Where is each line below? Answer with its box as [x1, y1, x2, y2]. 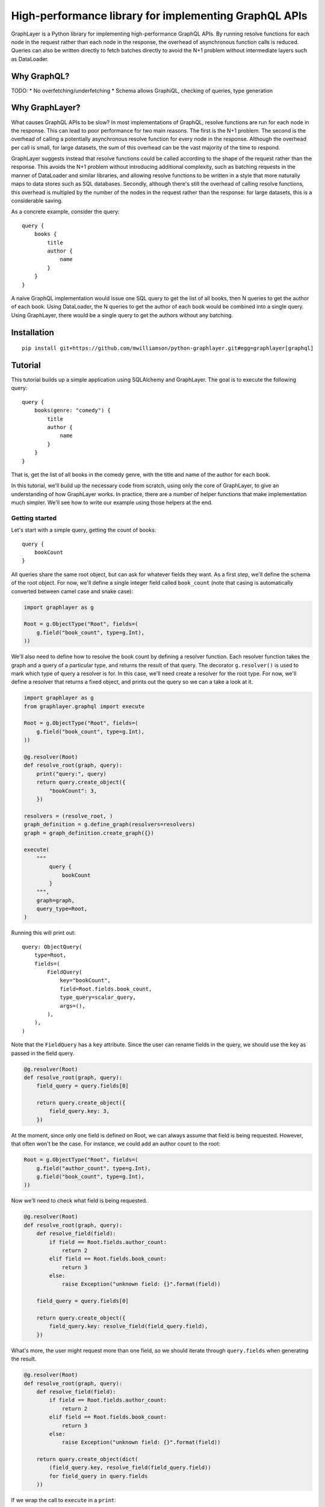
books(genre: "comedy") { [34, 407, 111, 414]
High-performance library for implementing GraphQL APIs [11, 9, 308, 22]
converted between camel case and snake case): [11, 588, 134, 595]
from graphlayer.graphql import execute [23, 703, 144, 709]
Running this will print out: [11, 929, 76, 937]
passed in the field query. [11, 1049, 75, 1057]
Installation [11, 327, 54, 338]
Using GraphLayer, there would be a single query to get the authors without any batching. [11, 311, 234, 319]
